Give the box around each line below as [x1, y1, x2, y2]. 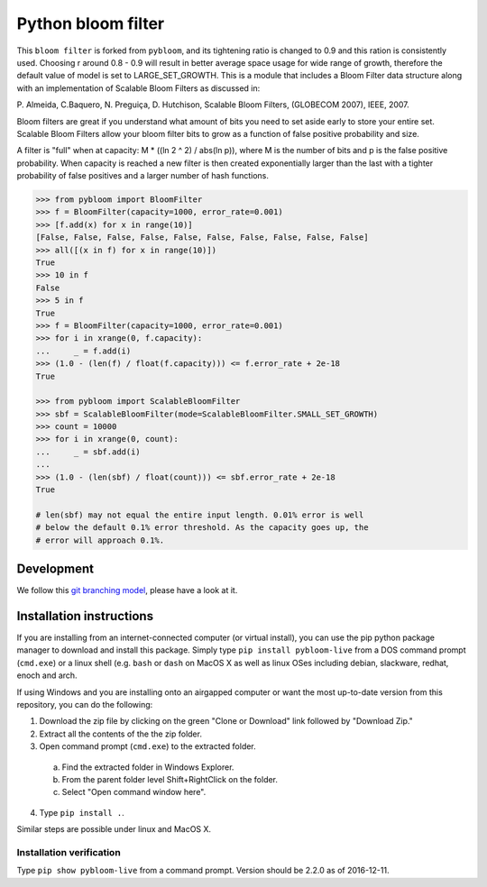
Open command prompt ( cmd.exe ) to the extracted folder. [39, 741, 256, 752]
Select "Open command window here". [61, 787, 207, 798]
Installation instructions [16, 608, 153, 624]
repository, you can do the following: [16, 699, 153, 709]
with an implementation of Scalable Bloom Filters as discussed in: [16, 82, 261, 94]
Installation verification [16, 846, 121, 858]
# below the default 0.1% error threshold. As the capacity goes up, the [35, 523, 369, 533]
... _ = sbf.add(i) [35, 446, 142, 457]
